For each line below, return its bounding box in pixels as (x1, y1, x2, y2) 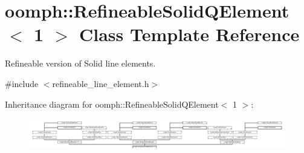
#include (5, 77, 39, 90)
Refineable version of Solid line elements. (5, 57, 156, 70)
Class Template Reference (79, 22, 300, 47)
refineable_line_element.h (52, 77, 149, 90)
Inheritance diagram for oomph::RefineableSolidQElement (5, 97, 219, 110)
